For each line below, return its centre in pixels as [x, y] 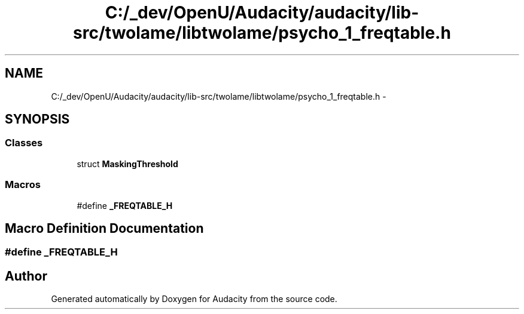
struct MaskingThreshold [127, 164]
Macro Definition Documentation [104, 228]
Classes [24, 143]
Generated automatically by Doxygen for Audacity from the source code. [194, 299]
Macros [23, 185]
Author [26, 276]
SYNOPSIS [37, 119]
